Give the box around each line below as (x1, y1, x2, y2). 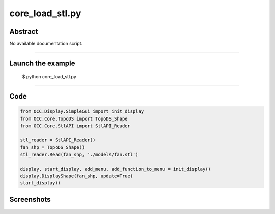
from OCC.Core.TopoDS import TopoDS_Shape (20, 115, 128, 122)
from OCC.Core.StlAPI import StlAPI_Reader (20, 123, 131, 129)
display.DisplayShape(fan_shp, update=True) (20, 173, 133, 179)
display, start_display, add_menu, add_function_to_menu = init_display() (20, 166, 211, 172)
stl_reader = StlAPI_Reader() (20, 137, 96, 143)
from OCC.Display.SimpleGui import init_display (20, 109, 144, 114)
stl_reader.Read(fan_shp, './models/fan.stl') (20, 151, 139, 157)
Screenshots (9, 195, 51, 204)
